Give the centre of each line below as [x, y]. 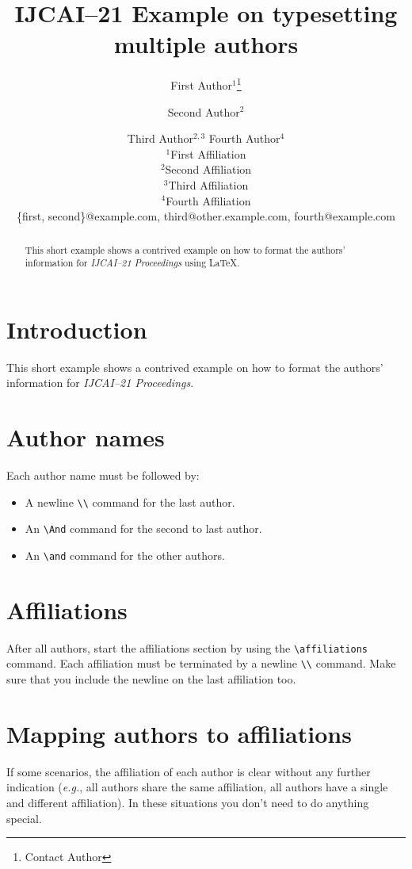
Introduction [77, 329]
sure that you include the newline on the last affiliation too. [151, 679]
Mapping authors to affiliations [179, 733]
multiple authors [206, 44]
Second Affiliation [208, 169]
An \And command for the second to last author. [143, 528]
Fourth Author [244, 138]
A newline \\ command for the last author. [130, 501]
